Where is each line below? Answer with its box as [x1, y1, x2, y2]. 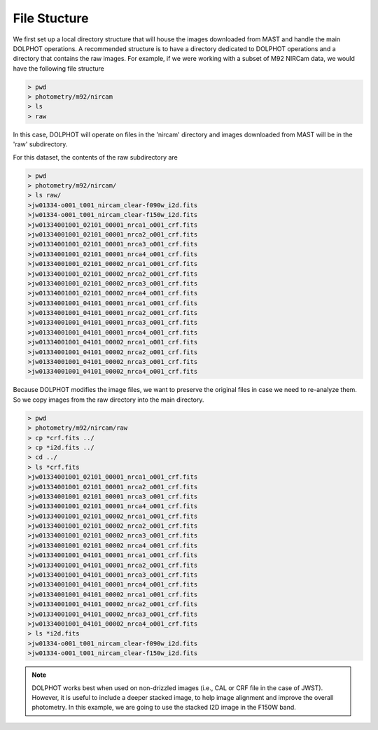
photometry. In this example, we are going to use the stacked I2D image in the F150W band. [31, 703, 297, 712]
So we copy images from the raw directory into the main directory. [13, 395, 204, 404]
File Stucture [13, 10, 89, 26]
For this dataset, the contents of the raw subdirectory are [13, 153, 178, 161]
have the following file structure [13, 64, 104, 73]
